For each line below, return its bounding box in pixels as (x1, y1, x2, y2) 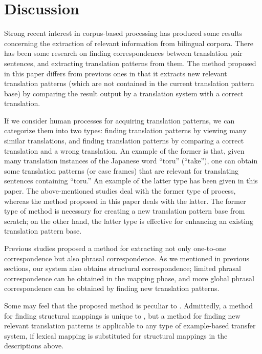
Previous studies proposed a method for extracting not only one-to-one (4, 243, 226, 253)
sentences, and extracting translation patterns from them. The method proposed (4, 57, 256, 68)
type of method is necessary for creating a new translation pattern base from (4, 205, 245, 216)
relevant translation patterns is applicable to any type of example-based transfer (4, 320, 256, 331)
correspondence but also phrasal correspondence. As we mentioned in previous (4, 253, 250, 263)
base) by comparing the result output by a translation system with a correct (4, 88, 244, 98)
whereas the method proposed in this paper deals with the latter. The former (4, 195, 246, 206)
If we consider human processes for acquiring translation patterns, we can (4, 115, 235, 126)
